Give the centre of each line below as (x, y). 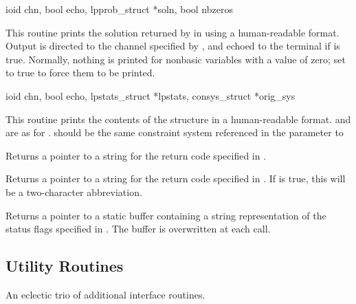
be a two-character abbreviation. (74, 192)
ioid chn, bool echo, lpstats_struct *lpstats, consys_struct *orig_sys (151, 95)
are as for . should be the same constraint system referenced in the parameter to (175, 132)
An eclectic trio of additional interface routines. (105, 294)
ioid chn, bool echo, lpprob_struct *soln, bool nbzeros (119, 9)
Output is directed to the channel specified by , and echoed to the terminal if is (173, 46)
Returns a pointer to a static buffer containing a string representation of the (166, 215)
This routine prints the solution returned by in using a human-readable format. (173, 32)
